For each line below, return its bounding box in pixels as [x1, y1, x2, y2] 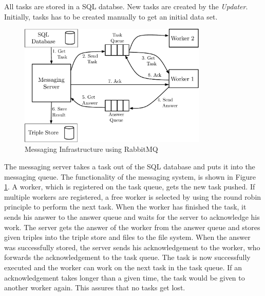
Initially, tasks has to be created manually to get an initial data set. [4, 11, 218, 22]
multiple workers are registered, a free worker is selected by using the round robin [4, 191, 261, 202]
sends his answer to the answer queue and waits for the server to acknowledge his [4, 211, 260, 222]
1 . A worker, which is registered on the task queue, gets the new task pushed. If [4, 181, 255, 192]
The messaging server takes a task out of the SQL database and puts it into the [4, 161, 255, 171]
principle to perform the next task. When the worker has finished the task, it [4, 201, 247, 212]
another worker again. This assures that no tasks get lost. [4, 282, 185, 293]
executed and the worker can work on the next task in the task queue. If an [4, 262, 242, 272]
